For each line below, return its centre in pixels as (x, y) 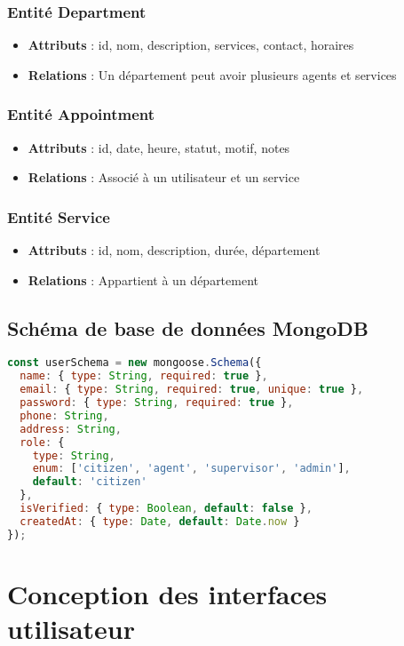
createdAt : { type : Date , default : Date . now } (160, 521)
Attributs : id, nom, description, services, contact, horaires (191, 45)
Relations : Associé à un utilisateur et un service (164, 177)
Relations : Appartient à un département (143, 279)
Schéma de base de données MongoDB (188, 327)
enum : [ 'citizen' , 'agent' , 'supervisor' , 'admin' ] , (191, 469)
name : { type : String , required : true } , (144, 376)
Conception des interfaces (167, 593)
